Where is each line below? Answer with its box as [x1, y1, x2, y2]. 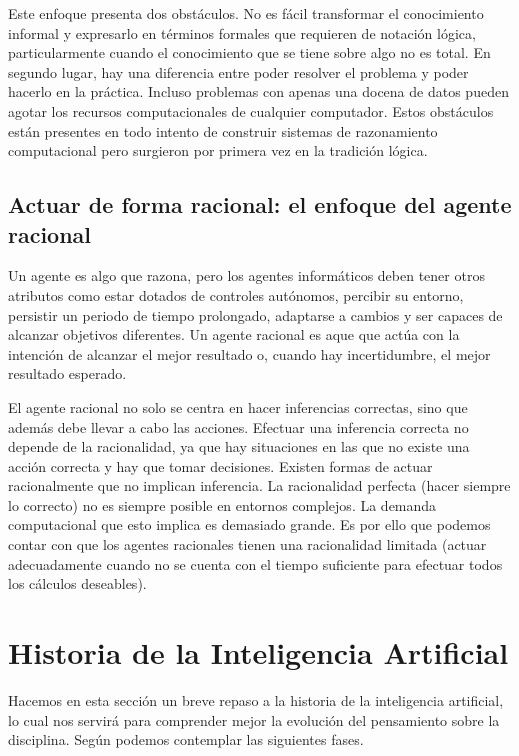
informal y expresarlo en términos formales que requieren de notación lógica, [8, 22, 476, 43]
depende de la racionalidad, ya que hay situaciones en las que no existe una [8, 436, 470, 457]
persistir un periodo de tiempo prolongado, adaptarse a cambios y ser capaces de [8, 304, 503, 325]
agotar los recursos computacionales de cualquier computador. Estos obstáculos [8, 100, 494, 121]
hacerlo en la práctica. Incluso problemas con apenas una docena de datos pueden [8, 81, 509, 102]
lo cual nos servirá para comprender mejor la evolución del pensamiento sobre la [8, 709, 500, 730]
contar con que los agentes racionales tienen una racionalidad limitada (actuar [8, 534, 487, 555]
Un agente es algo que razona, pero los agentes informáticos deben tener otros [8, 265, 485, 286]
